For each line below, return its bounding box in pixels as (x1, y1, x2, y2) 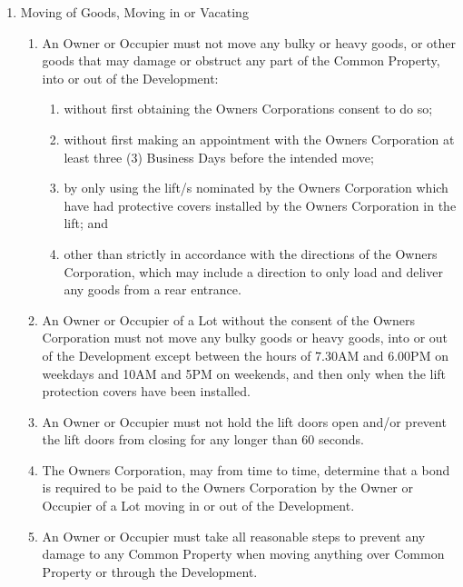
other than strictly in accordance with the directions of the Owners (64, 244, 438, 263)
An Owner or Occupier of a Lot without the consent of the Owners (42, 310, 415, 329)
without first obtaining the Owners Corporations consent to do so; (64, 99, 433, 118)
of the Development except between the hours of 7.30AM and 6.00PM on (42, 345, 448, 364)
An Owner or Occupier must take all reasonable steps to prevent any (42, 526, 426, 545)
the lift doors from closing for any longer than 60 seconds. (42, 430, 364, 449)
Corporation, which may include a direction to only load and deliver (64, 262, 443, 281)
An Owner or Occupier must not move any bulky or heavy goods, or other (42, 33, 456, 52)
